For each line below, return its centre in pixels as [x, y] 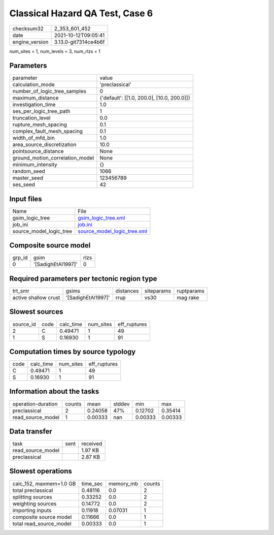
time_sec [92, 484]
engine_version [30, 42]
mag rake [188, 297]
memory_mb [123, 484]
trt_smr [21, 291]
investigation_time [34, 105]
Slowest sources [36, 312]
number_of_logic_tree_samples [49, 91]
